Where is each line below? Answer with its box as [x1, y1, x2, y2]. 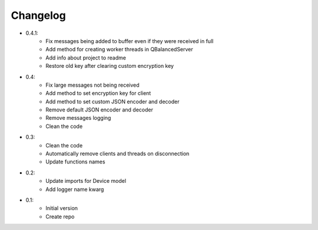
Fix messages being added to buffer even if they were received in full [45, 37, 214, 44]
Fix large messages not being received [45, 81, 140, 88]
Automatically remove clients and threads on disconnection [45, 150, 190, 157]
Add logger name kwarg [45, 186, 104, 193]
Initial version [45, 205, 78, 212]
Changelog [11, 9, 66, 22]
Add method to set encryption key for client [45, 90, 151, 97]
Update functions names [45, 158, 105, 165]
